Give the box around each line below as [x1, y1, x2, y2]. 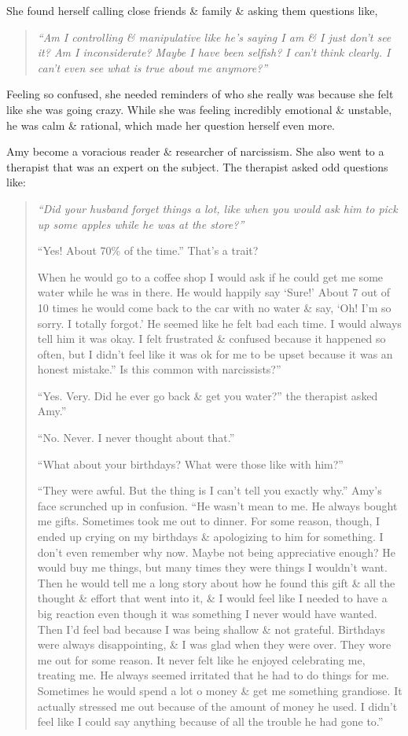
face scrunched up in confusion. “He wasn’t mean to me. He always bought [37, 497, 398, 513]
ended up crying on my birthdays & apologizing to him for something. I [37, 528, 384, 545]
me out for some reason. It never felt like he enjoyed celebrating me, [37, 651, 366, 668]
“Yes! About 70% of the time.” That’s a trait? [37, 242, 259, 259]
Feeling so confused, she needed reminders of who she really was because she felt [6, 86, 394, 102]
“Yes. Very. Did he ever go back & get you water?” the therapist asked [37, 387, 378, 403]
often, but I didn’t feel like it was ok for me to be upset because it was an [37, 345, 393, 362]
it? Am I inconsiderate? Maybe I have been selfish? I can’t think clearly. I [37, 44, 391, 61]
